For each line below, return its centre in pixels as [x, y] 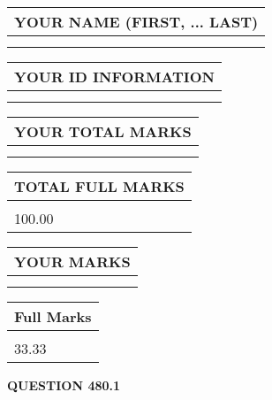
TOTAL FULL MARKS [99, 186]
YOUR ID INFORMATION [114, 77]
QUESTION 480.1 [64, 385]
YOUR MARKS [72, 262]
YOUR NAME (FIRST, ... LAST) [136, 22]
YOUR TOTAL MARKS [103, 131]
